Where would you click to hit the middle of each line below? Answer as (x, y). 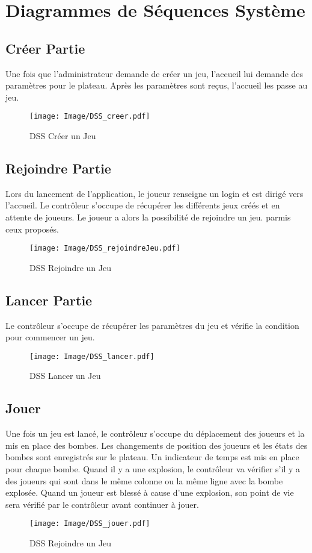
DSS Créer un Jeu (63, 136)
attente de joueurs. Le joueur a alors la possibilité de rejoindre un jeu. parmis (148, 217)
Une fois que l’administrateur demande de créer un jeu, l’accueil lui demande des (154, 73)
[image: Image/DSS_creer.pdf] (90, 117)
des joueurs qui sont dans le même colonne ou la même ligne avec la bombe (144, 480)
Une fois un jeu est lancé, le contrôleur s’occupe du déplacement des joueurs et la (155, 433)
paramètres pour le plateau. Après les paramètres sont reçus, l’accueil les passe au (157, 85)
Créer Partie (45, 48)
